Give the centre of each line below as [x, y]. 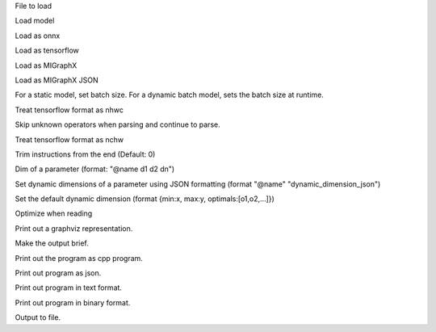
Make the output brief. [52, 243]
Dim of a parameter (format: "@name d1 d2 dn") [95, 169]
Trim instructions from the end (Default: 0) [85, 154]
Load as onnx [38, 36]
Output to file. [38, 317]
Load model [35, 21]
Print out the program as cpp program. [79, 258]
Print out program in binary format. [73, 302]
